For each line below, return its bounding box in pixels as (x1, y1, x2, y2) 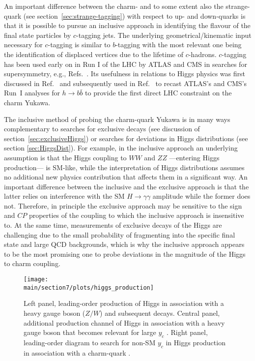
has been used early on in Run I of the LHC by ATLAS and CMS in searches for (4, 59, 247, 69)
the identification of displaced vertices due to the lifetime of (4, 49, 183, 59)
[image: (24, 276, 49, 283)
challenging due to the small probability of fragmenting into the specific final (4, 229, 235, 240)
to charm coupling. (4, 258, 60, 269)
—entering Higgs (169, 152, 220, 162)
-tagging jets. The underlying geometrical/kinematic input (76, 30, 252, 40)
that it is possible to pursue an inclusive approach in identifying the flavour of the (4, 20, 251, 30)
